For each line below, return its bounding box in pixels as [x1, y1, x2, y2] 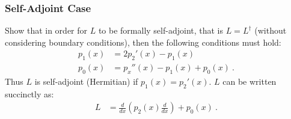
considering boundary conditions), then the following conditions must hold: [5, 35, 281, 48]
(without [254, 24, 287, 37]
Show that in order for [5, 24, 88, 37]
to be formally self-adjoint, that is [98, 24, 224, 37]
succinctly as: [5, 87, 54, 100]
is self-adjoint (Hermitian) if [34, 75, 138, 88]
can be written [222, 75, 277, 88]
